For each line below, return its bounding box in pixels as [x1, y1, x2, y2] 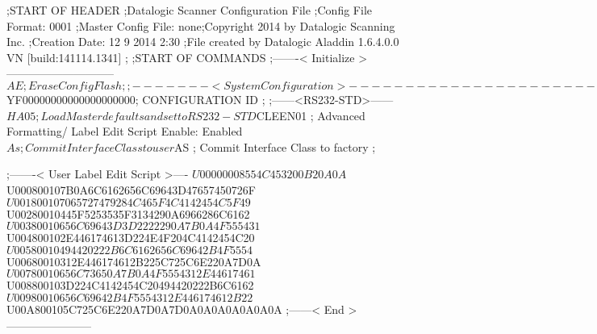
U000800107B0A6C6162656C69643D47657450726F [6, 181, 256, 198]
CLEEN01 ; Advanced [256, 106, 365, 123]
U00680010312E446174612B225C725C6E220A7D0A [6, 253, 261, 269]
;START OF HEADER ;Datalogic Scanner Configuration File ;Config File [6, 2, 372, 18]
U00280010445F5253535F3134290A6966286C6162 [6, 205, 250, 222]
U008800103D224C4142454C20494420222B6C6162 [6, 277, 254, 294]
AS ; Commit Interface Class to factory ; [174, 138, 376, 155]
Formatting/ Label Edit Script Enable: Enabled [6, 123, 243, 140]
